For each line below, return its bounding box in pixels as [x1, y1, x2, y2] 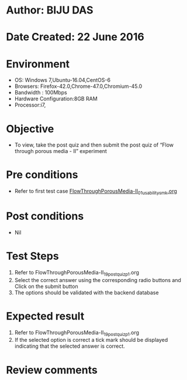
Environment [6, 57, 70, 70]
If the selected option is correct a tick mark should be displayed [14, 337, 168, 344]
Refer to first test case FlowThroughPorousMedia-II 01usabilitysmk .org [14, 188, 177, 196]
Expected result [6, 309, 85, 323]
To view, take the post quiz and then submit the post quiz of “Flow [14, 141, 174, 148]
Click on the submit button [14, 283, 78, 290]
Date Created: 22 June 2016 [6, 30, 144, 44]
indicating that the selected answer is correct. [14, 342, 126, 350]
